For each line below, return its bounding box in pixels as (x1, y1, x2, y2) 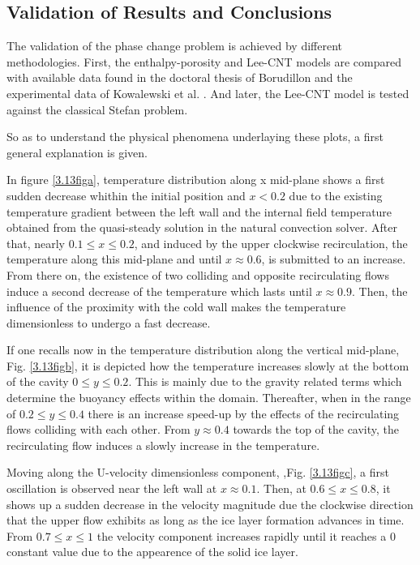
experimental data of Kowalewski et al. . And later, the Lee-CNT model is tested (6, 84, 409, 101)
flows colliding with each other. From (6, 421, 191, 438)
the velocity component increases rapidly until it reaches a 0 (96, 527, 396, 544)
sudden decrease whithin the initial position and (6, 186, 246, 203)
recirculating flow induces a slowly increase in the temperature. (6, 436, 320, 453)
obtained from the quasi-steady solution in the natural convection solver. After (6, 219, 397, 236)
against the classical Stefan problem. (6, 101, 188, 118)
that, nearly (6, 234, 66, 251)
